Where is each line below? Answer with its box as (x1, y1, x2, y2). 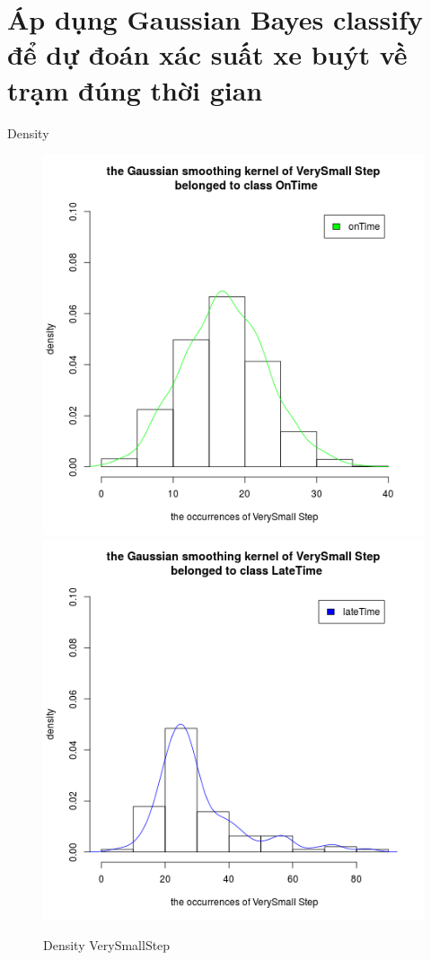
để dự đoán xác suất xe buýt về (7, 36, 408, 73)
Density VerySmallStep (43, 936, 171, 955)
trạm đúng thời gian (7, 71, 263, 108)
